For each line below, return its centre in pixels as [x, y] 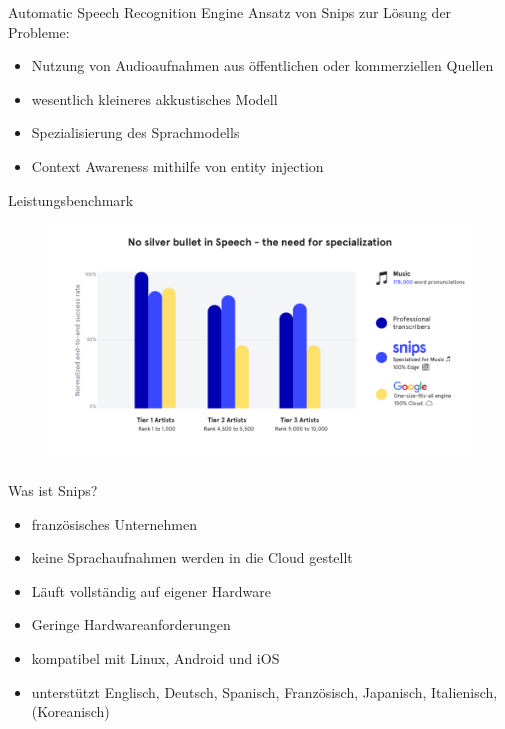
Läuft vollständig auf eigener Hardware [151, 590]
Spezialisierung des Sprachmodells [135, 132]
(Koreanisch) [70, 711]
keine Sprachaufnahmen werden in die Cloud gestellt [192, 557]
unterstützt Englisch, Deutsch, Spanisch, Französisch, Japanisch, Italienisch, [264, 691]
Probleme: [39, 31]
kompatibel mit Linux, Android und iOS [155, 658]
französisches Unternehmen [114, 523]
